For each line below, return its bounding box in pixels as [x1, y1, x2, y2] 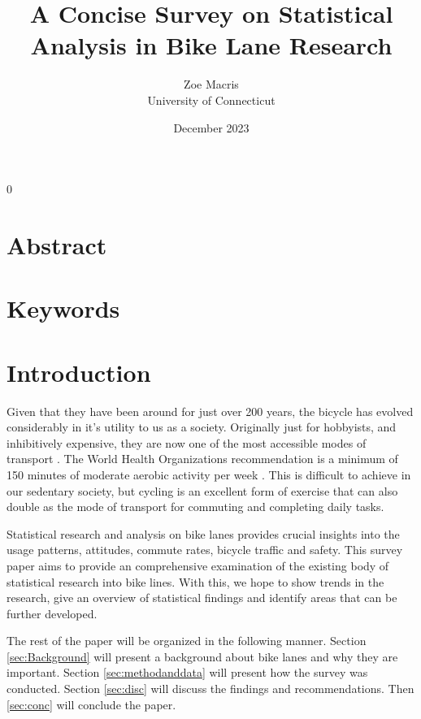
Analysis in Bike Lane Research [30, 28, 393, 62]
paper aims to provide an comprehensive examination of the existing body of [7, 557, 389, 574]
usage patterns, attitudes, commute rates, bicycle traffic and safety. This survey [7, 541, 403, 558]
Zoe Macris [184, 76, 239, 93]
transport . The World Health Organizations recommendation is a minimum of [7, 450, 398, 467]
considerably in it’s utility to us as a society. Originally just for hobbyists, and [7, 418, 397, 435]
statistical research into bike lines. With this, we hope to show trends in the [7, 573, 384, 590]
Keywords [7, 292, 120, 325]
